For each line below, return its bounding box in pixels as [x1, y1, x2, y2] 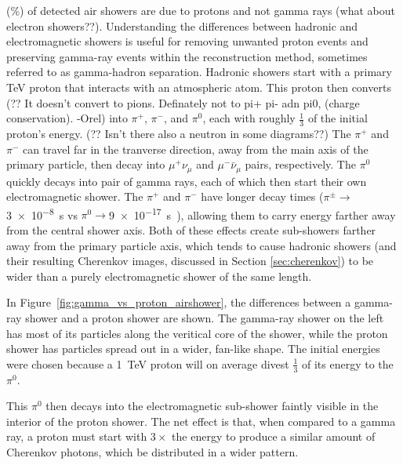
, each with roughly [202, 110, 296, 126]
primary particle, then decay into [6, 156, 165, 173]
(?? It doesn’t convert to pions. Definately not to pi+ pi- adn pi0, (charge [6, 94, 360, 111]
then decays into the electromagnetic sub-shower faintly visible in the [45, 398, 379, 414]
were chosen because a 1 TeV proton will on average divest [6, 355, 289, 372]
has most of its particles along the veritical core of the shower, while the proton [6, 325, 388, 341]
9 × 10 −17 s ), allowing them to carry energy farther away [108, 204, 396, 223]
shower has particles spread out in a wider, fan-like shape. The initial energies [6, 340, 380, 357]
